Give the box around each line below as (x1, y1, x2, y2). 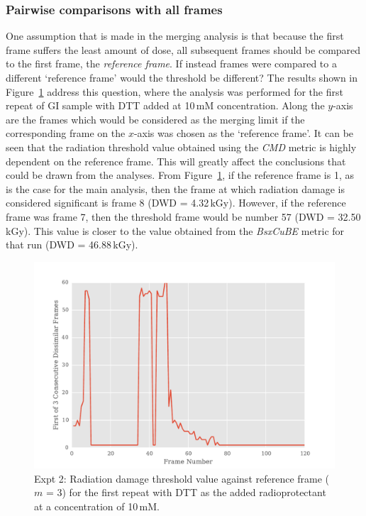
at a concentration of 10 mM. (34, 499, 160, 513)
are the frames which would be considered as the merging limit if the (6, 111, 305, 126)
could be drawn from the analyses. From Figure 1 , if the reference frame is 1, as (6, 168, 354, 182)
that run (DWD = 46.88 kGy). (6, 237, 138, 252)
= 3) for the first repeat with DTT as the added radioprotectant (45, 485, 326, 500)
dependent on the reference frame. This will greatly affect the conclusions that (6, 153, 346, 168)
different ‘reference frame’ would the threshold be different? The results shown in (6, 70, 358, 84)
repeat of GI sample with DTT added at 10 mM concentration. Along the (6, 98, 325, 113)
